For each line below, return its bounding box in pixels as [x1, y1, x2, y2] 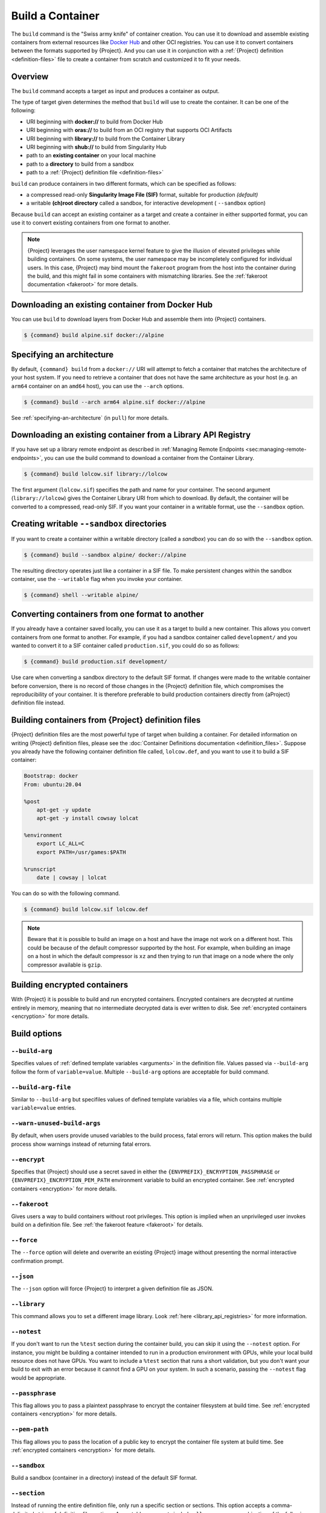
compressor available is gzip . [27, 961, 103, 968]
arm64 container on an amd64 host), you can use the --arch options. [11, 382, 184, 390]
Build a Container [11, 9, 100, 22]
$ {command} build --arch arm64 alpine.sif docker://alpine [24, 398, 206, 405]
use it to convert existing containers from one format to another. [11, 219, 170, 226]
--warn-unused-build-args [11, 1120, 101, 1127]
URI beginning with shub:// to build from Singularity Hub [26, 143, 167, 151]
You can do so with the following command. [11, 890, 120, 897]
